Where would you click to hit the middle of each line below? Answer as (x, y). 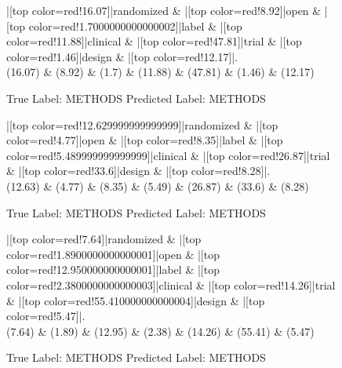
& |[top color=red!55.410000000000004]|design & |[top (136, 300)
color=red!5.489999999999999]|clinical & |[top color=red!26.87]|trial (168, 155)
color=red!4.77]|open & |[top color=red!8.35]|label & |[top (145, 140)
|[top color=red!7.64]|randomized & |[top (104, 239)
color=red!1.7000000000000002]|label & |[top (135, 26)
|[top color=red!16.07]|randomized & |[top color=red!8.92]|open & (164, 10)
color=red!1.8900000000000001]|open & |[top (113, 254)
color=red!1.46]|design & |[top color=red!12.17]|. (122, 56)
